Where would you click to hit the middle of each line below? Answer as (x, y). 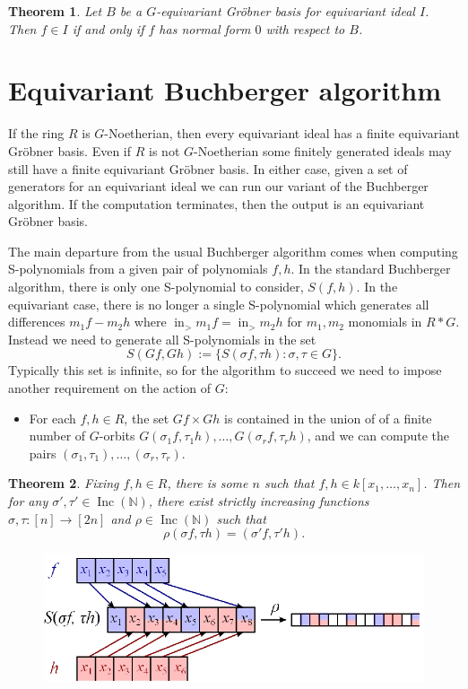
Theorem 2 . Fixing (64, 483)
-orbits (117, 436)
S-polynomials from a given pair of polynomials (138, 269)
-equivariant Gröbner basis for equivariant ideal (286, 11)
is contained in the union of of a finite (328, 418)
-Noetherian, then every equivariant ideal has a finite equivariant (282, 133)
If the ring (36, 133)
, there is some (208, 483)
